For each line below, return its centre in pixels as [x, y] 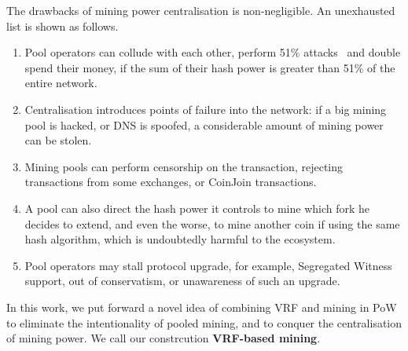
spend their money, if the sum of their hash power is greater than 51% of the [210, 67]
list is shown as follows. [62, 26]
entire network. [61, 83]
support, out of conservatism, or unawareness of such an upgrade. [182, 281]
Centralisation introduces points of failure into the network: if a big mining [206, 109]
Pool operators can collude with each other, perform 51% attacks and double [213, 52]
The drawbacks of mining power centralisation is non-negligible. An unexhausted [201, 10]
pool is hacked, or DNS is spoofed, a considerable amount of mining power [204, 124]
